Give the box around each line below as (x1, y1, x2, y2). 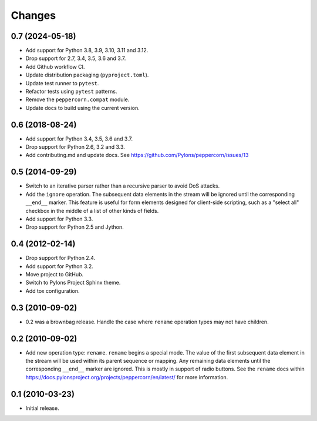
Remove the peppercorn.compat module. (25, 96, 130, 103)
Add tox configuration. (25, 287, 80, 294)
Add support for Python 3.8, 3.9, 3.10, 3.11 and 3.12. (25, 47, 149, 54)
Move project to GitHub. (25, 271, 84, 278)
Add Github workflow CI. (25, 63, 85, 70)
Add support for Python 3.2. (25, 262, 93, 270)
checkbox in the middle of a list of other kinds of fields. (25, 207, 159, 214)
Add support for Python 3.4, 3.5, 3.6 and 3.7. (25, 135, 133, 142)
